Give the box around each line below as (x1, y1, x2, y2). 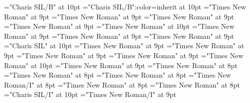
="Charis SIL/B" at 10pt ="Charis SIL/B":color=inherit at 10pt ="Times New (4, 1, 246, 11)
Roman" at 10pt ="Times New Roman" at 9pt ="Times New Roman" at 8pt (4, 60, 238, 70)
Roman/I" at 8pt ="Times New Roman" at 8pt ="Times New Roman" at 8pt (4, 79, 240, 90)
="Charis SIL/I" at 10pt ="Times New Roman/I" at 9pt (4, 89, 176, 100)
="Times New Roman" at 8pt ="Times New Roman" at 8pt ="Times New (4, 70, 231, 80)
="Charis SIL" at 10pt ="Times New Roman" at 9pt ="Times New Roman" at (4, 40, 245, 51)
